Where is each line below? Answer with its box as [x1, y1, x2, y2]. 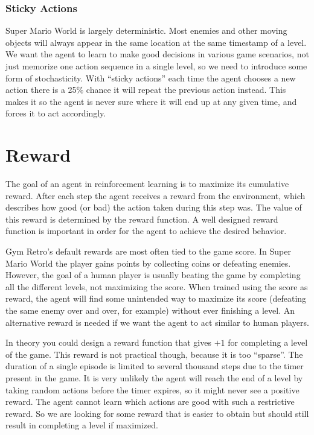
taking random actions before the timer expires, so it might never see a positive [5, 383, 300, 396]
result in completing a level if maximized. [5, 419, 158, 431]
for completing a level [228, 336, 308, 349]
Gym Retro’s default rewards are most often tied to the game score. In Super [5, 245, 291, 258]
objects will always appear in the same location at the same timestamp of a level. [5, 36, 307, 48]
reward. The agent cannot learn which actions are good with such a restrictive [5, 395, 295, 408]
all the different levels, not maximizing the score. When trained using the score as [5, 280, 308, 293]
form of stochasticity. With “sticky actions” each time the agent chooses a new [5, 71, 296, 84]
